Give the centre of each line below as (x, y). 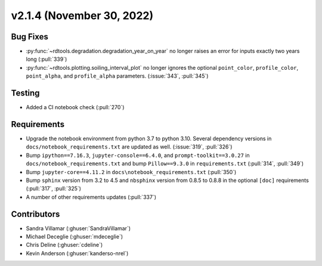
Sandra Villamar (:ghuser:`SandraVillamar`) (78, 228)
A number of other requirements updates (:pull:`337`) (91, 197)
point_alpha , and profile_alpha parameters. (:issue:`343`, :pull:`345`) (117, 76)
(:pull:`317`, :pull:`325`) (54, 188)
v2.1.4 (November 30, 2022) (82, 16)
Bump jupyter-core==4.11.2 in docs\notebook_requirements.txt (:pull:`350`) (131, 172)
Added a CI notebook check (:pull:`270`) (75, 107)
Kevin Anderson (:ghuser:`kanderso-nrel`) (77, 253)
